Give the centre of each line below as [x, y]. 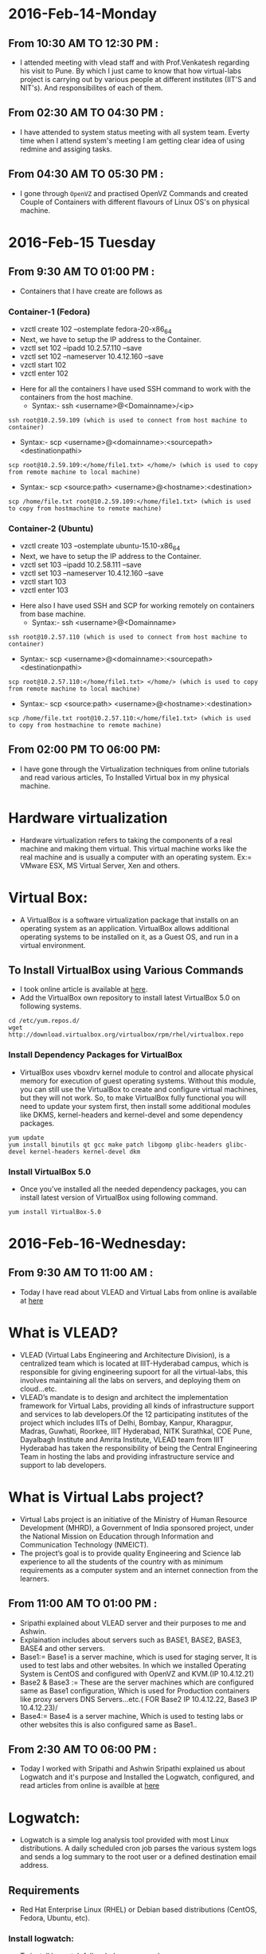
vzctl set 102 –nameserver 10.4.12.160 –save [92, 356]
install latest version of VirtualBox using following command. [119, 1197]
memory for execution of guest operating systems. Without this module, [138, 1080]
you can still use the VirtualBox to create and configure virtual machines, [139, 1089]
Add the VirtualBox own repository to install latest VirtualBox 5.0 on [130, 998]
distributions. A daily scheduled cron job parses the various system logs [138, 1848]
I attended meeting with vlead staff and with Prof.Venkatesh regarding [135, 62]
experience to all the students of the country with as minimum [121, 1561]
